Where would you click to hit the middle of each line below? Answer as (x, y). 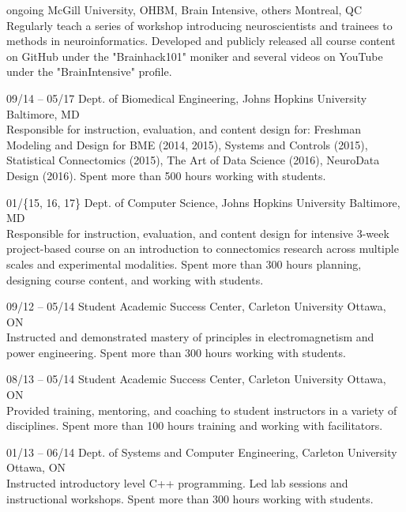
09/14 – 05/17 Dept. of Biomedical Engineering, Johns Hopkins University (187, 98)
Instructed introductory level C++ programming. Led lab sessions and (177, 483)
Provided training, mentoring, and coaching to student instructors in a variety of (202, 410)
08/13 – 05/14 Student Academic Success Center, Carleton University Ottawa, (196, 379)
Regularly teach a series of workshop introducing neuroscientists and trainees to (199, 25)
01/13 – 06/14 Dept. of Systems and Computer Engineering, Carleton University (202, 452)
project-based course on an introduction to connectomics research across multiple (203, 248)
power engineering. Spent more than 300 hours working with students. (176, 352)
